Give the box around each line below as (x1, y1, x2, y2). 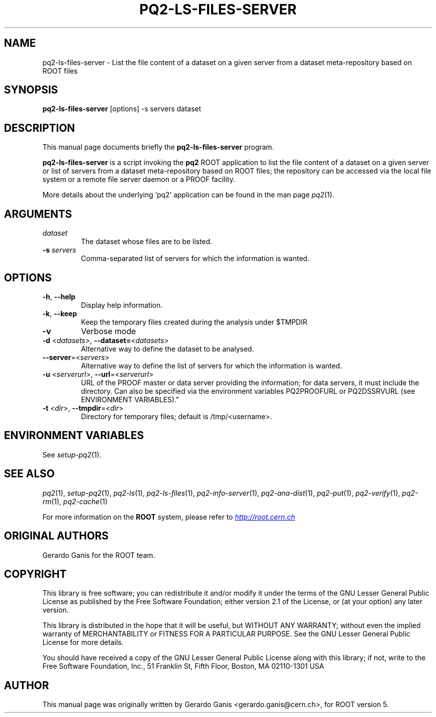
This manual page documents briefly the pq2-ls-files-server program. (42, 143, 274, 152)
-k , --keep (42, 309, 77, 318)
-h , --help (42, 292, 76, 301)
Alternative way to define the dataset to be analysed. (81, 344, 254, 353)
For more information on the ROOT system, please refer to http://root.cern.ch (42, 512, 295, 521)
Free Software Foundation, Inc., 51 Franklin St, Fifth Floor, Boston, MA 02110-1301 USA (42, 662, 325, 671)
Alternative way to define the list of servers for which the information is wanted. (81, 361, 342, 370)
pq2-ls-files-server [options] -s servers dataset (42, 104, 202, 113)
